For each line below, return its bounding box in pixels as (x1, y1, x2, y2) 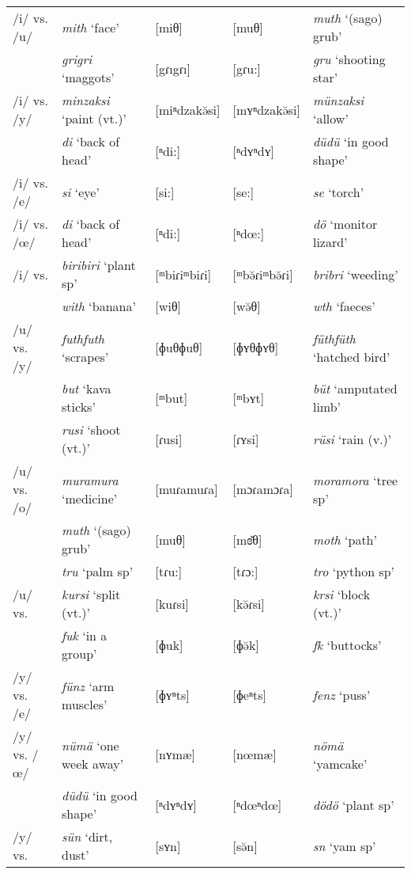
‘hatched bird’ (312, 347, 390, 366)
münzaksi (312, 91, 364, 109)
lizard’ (312, 233, 348, 251)
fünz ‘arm (62, 676, 115, 695)
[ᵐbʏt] (232, 388, 265, 407)
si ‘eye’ (62, 182, 100, 201)
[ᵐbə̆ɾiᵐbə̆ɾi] (232, 264, 293, 283)
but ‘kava (62, 379, 111, 397)
